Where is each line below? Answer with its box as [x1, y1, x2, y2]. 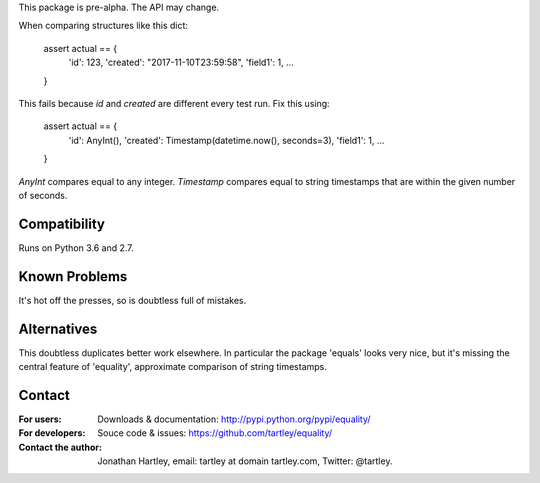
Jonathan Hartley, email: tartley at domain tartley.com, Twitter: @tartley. [97, 455, 393, 467]
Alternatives [18, 320, 98, 337]
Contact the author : [18, 441, 102, 453]
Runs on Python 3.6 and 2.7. [18, 241, 134, 254]
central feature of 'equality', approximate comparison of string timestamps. [18, 361, 327, 373]
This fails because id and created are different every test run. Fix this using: [18, 97, 330, 109]
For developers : [18, 427, 86, 439]
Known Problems [18, 268, 128, 285]
